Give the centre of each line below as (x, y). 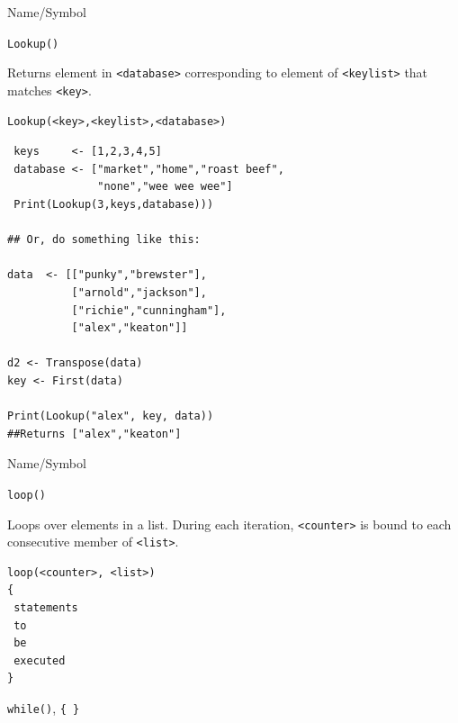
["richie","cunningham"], (149, 310)
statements (46, 608)
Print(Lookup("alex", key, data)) (111, 416)
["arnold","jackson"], (139, 292)
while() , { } (44, 707)
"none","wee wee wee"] (165, 187)
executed (40, 660)
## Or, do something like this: (104, 240)
